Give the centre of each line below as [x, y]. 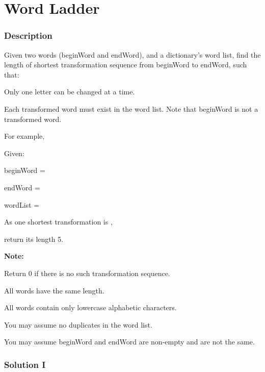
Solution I [25, 364]
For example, [24, 136]
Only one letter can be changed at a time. [70, 92]
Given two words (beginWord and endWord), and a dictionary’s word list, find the [132, 54]
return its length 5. [34, 239]
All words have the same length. [54, 290]
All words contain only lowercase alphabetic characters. [90, 307]
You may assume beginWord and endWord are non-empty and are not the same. [129, 342]
